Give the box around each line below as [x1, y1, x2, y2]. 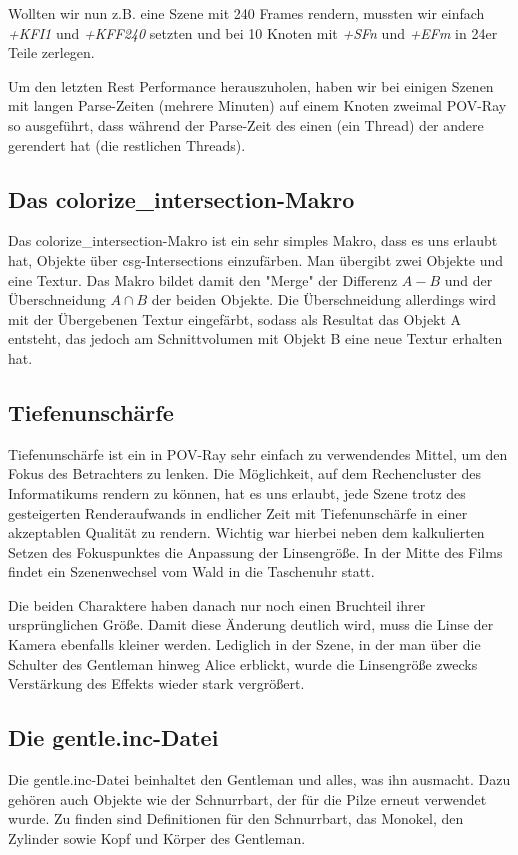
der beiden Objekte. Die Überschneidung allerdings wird [151, 289, 497, 310]
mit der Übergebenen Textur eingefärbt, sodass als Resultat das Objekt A [8, 308, 462, 329]
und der [444, 269, 493, 290]
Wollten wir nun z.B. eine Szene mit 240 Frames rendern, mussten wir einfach [8, 3, 485, 23]
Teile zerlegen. [8, 42, 95, 63]
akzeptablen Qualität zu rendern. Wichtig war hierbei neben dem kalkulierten [8, 522, 485, 543]
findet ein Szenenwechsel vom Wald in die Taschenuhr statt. [8, 561, 375, 582]
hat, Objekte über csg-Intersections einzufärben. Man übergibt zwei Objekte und [8, 249, 504, 270]
